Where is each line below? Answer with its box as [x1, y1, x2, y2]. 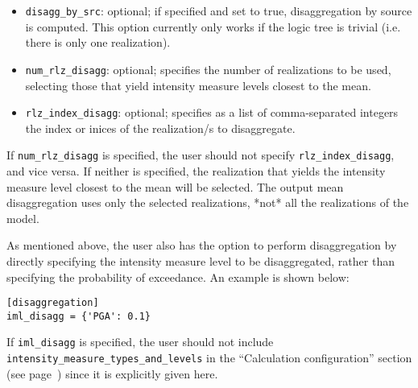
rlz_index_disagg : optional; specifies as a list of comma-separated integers [25, 104, 399, 121]
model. [6, 209, 39, 226]
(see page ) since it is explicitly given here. [6, 365, 218, 382]
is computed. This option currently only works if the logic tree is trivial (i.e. [25, 18, 401, 35]
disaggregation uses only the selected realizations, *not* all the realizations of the [6, 194, 409, 211]
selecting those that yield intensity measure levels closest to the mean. [25, 76, 371, 93]
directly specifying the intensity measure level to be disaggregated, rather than [6, 252, 395, 269]
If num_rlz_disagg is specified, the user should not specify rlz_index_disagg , [6, 147, 395, 163]
